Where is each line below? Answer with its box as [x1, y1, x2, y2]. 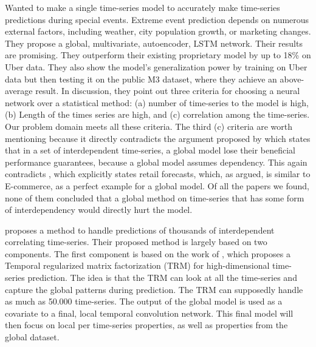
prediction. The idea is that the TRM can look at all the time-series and [27, 271, 297, 284]
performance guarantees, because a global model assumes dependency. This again [5, 155, 307, 168]
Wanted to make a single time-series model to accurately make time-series [5, 1, 280, 13]
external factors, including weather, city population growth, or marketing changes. [5, 25, 311, 38]
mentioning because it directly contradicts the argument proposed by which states [5, 132, 311, 144]
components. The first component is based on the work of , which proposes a [5, 247, 290, 260]
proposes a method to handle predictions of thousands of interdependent [5, 223, 275, 236]
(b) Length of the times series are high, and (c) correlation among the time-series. [5, 108, 310, 121]
